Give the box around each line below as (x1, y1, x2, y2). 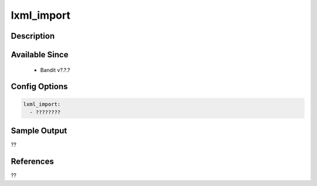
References (11, 157, 54, 167)
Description (11, 31, 55, 41)
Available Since (11, 50, 69, 60)
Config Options (11, 82, 68, 92)
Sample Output (11, 126, 68, 136)
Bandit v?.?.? (40, 66, 70, 73)
